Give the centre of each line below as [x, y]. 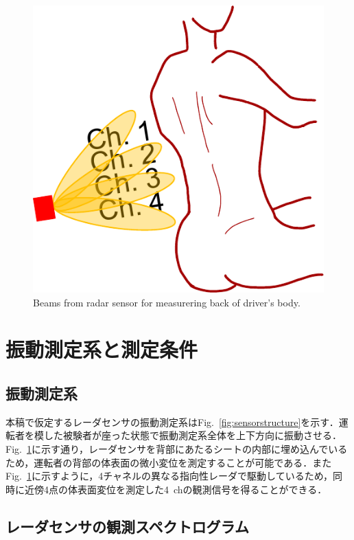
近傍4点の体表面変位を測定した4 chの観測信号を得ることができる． [176, 489]
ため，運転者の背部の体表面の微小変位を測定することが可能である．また [169, 462]
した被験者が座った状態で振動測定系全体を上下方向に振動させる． [192, 435]
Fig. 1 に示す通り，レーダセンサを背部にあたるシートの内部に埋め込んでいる [177, 448]
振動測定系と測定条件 [102, 349]
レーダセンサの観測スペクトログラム [127, 526]
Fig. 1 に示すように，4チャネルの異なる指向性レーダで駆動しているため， [169, 476]
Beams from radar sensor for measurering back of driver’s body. [167, 302]
